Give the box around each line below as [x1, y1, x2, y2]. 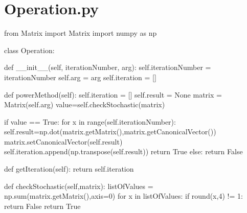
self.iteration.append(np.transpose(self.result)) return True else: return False [4, 146, 243, 157]
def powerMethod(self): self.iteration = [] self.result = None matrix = [4, 89, 222, 100]
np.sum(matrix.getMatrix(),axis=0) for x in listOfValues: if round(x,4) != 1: [4, 191, 243, 201]
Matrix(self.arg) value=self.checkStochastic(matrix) [4, 99, 165, 110]
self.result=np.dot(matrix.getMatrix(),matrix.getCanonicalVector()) [4, 126, 216, 137]
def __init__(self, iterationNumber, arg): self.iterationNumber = [4, 62, 211, 73]
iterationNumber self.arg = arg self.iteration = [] [4, 72, 156, 82]
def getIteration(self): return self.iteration [4, 163, 134, 174]
